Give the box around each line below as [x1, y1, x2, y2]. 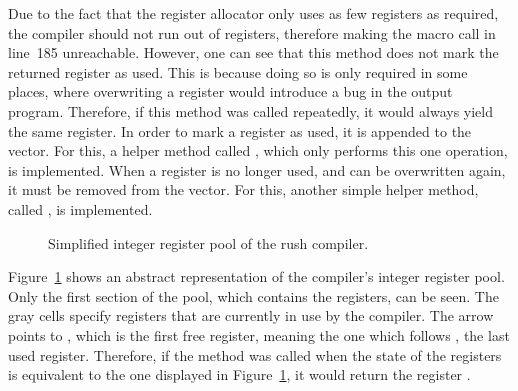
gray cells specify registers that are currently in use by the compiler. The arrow [8, 305, 494, 326]
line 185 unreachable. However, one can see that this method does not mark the [8, 42, 499, 63]
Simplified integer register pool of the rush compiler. [48, 232, 369, 253]
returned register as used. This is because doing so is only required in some [8, 61, 468, 82]
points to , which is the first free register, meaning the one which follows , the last [8, 324, 510, 345]
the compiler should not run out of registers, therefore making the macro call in [8, 22, 496, 43]
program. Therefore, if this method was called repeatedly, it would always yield [8, 100, 493, 121]
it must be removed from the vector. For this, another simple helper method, [8, 179, 479, 200]
